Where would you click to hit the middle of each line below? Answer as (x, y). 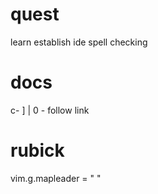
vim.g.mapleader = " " (56, 178)
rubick (37, 150)
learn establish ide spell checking (79, 42)
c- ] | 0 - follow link (50, 110)
